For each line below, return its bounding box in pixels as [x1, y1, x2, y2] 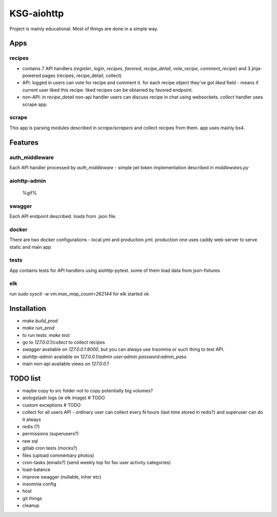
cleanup [22, 503, 39, 509]
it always [22, 416, 41, 423]
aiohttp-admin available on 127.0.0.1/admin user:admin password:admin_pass [22, 353, 187, 360]
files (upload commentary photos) [22, 452, 94, 459]
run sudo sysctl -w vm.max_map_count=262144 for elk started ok [9, 290, 149, 297]
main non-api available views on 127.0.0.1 [22, 361, 109, 367]
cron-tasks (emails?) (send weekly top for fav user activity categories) [22, 459, 171, 465]
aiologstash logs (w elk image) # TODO [22, 395, 105, 401]
